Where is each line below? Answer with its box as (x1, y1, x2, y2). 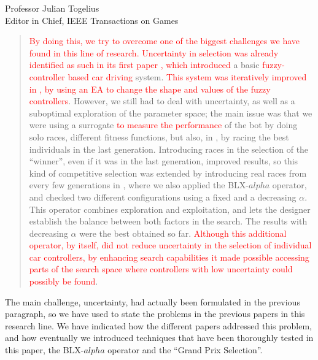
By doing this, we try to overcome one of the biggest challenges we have (29, 34, 300, 47)
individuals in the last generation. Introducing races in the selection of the (29, 142, 309, 155)
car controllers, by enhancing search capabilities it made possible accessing (29, 250, 309, 263)
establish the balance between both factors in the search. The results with (29, 215, 308, 228)
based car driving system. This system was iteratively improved (68, 70, 307, 83)
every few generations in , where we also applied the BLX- (29, 178, 249, 191)
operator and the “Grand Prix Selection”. (107, 343, 263, 356)
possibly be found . (29, 275, 98, 288)
